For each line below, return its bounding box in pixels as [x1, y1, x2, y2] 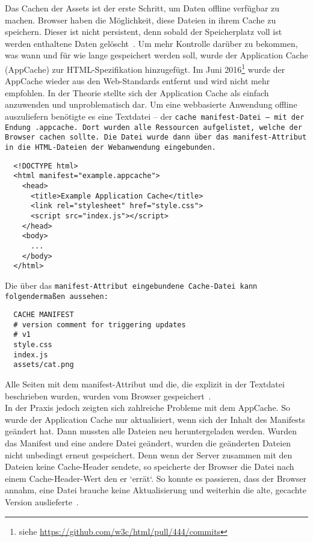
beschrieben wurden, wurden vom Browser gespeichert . [5, 389, 211, 402]
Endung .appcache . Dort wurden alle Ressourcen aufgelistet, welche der [5, 123, 302, 132]
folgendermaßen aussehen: [5, 292, 108, 301]
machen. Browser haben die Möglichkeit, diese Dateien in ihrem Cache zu [5, 13, 276, 26]
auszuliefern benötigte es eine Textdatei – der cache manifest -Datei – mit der [5, 110, 305, 122]
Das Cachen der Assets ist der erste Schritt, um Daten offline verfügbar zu [5, 2, 280, 14]
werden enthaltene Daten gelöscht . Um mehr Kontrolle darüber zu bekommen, [5, 37, 298, 49]
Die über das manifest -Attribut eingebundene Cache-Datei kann [5, 279, 258, 291]
